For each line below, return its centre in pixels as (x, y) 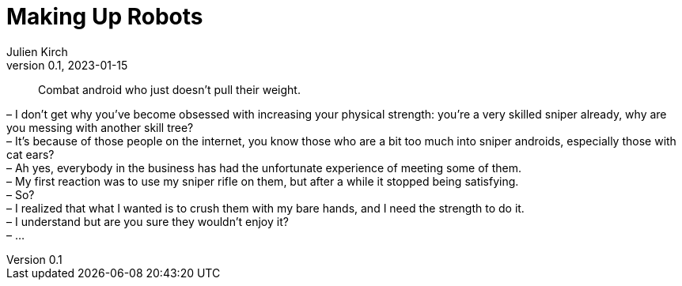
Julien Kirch (37, 51)
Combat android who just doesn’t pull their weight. (169, 89)
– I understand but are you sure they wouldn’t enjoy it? (148, 221)
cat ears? (30, 154)
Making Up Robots (105, 17)
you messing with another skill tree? (100, 127)
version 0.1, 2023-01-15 (67, 65)
